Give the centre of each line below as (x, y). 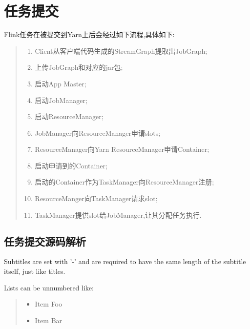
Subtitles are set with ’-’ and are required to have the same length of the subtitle (125, 261)
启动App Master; (61, 83)
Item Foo (49, 304)
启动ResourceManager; (69, 116)
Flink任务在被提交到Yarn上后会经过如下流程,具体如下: (89, 34)
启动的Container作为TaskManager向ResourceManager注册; (125, 182)
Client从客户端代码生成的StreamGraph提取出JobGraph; (121, 51)
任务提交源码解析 (45, 241)
